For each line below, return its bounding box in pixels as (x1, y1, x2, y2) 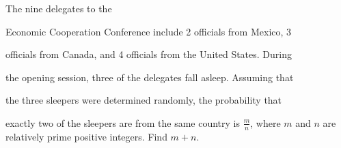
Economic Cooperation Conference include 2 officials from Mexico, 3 (5, 24, 292, 38)
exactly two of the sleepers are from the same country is (5, 115, 241, 130)
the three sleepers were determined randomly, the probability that (5, 93, 282, 107)
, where (250, 115, 281, 130)
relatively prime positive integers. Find (5, 129, 167, 143)
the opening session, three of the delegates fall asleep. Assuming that (5, 70, 294, 84)
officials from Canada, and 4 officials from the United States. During (5, 47, 292, 61)
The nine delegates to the (5, 1, 112, 15)
